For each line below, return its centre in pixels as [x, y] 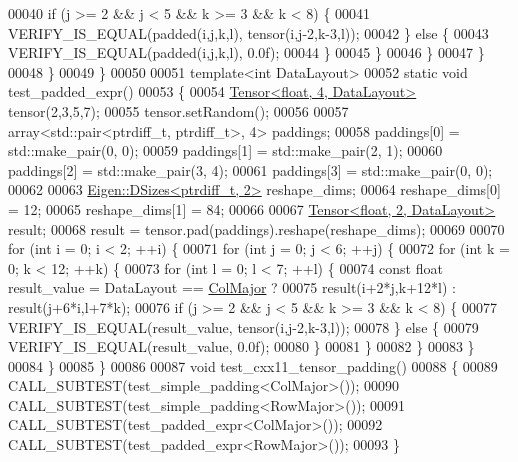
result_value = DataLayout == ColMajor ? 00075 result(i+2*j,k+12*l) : [232, 287]
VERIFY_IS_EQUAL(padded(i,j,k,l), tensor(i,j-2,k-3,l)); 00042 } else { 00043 [248, 32]
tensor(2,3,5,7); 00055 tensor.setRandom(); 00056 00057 [178, 110]
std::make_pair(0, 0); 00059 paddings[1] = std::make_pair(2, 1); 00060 [225, 150]
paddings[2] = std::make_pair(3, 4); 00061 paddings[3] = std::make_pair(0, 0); [250, 169]
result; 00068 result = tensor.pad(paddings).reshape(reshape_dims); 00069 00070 [256, 228]
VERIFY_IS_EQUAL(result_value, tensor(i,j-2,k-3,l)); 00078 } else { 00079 [243, 326]
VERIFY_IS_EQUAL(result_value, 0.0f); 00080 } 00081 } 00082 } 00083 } [241, 346]
